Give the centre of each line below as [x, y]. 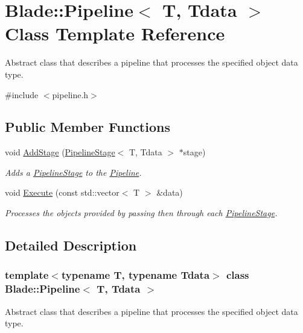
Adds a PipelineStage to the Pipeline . [73, 172]
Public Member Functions [88, 127]
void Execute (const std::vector [62, 192]
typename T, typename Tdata [136, 275]
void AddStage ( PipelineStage [60, 152]
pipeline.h [70, 94]
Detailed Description [71, 245]
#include [22, 94]
